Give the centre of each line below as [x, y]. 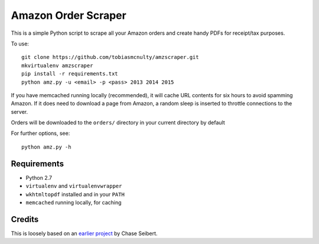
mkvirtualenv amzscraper [57, 65]
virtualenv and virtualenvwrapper [74, 186]
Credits [25, 219]
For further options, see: [40, 133]
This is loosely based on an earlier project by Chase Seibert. [84, 233]
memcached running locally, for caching [74, 202]
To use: [20, 44]
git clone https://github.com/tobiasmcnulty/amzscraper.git [110, 57]
